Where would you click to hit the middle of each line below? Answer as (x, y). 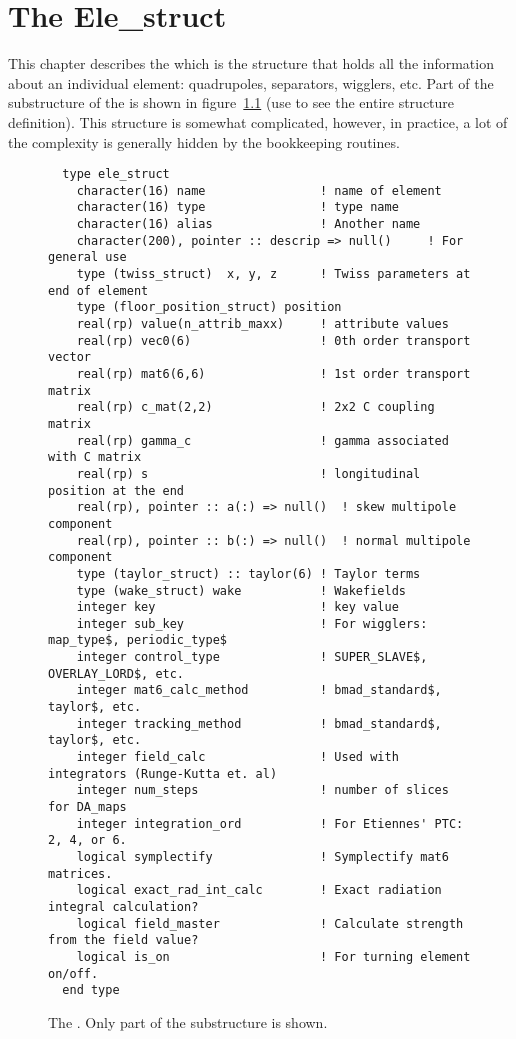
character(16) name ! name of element (259, 190)
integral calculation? (123, 906)
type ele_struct (116, 174)
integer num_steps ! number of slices (262, 790)
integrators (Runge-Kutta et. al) (163, 773)
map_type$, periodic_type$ (137, 640)
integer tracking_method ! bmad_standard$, (259, 723)
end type (91, 990)
